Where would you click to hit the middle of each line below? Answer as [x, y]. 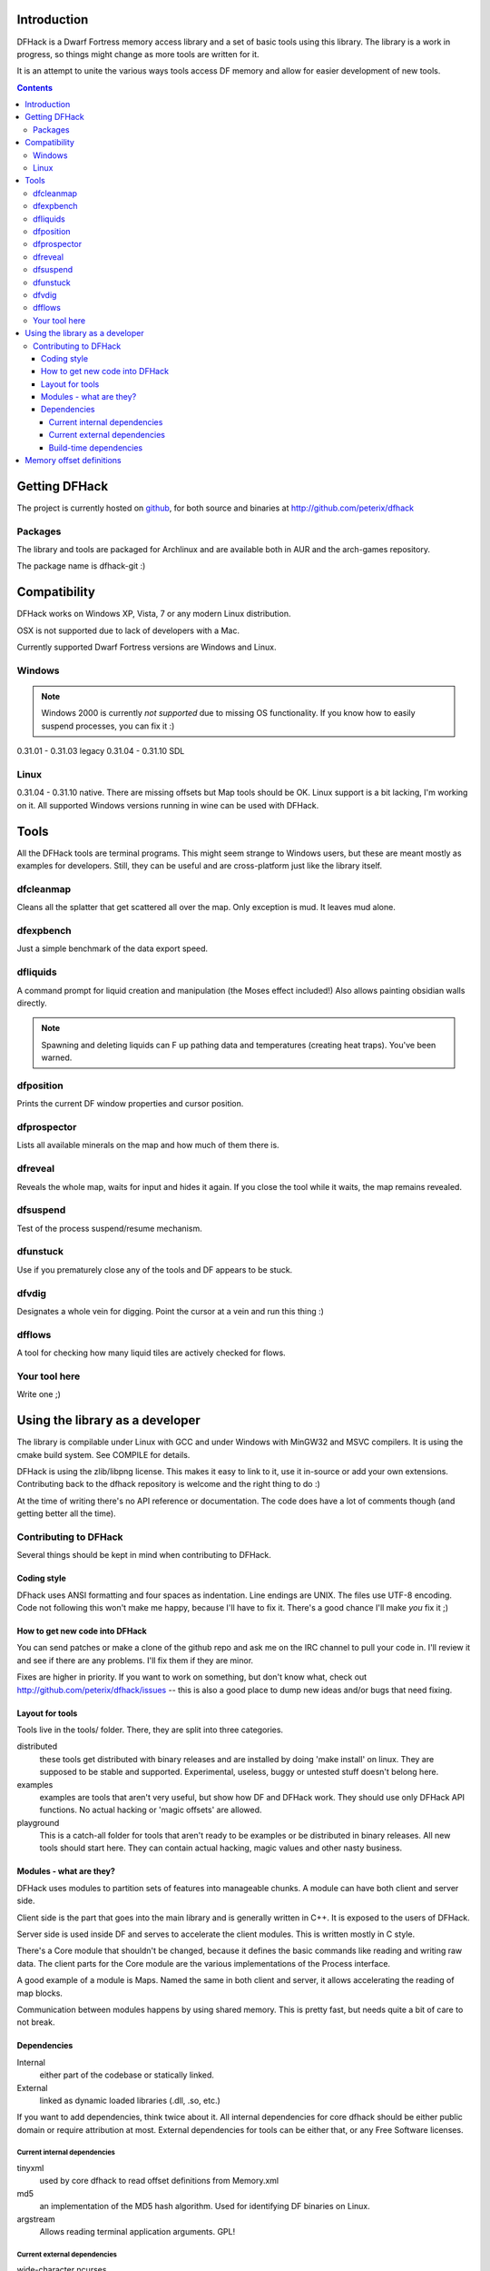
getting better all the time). [67, 1513]
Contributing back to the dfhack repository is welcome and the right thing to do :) [169, 1484]
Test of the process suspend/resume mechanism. [110, 1228]
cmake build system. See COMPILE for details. [103, 1454]
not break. [36, 2022]
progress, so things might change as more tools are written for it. [138, 54]
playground [38, 1822]
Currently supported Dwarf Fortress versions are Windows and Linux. [147, 647]
